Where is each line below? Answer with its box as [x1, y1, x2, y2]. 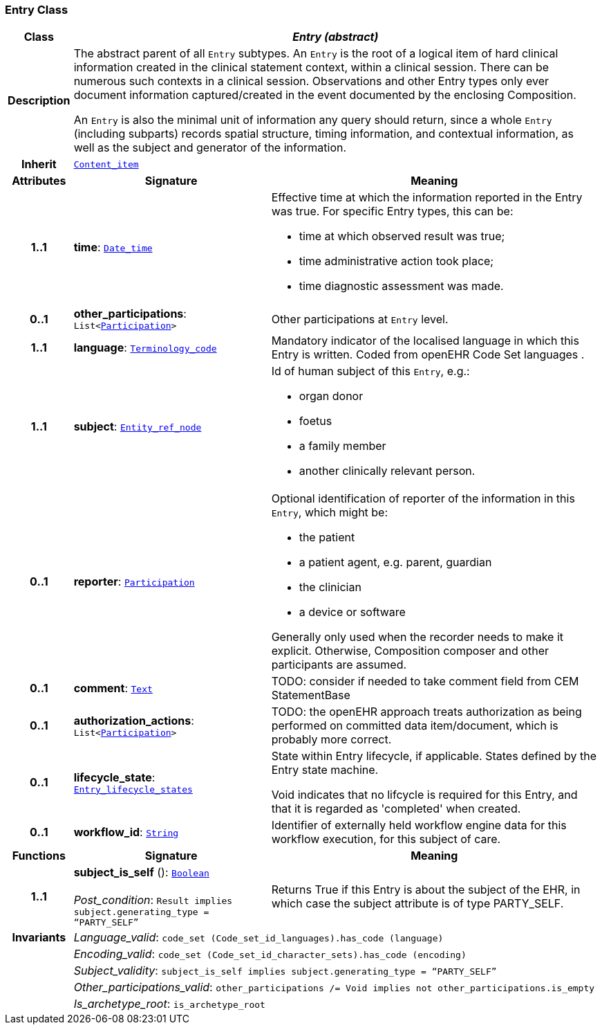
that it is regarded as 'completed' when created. [271, 802, 521, 816]
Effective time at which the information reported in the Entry [271, 190, 583, 205]
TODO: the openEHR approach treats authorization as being [271, 705, 582, 719]
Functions [12, 849, 66, 863]
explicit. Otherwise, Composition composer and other [271, 644, 549, 658]
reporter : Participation [73, 575, 195, 589]
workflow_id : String [73, 825, 179, 840]
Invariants [12, 930, 66, 945]
